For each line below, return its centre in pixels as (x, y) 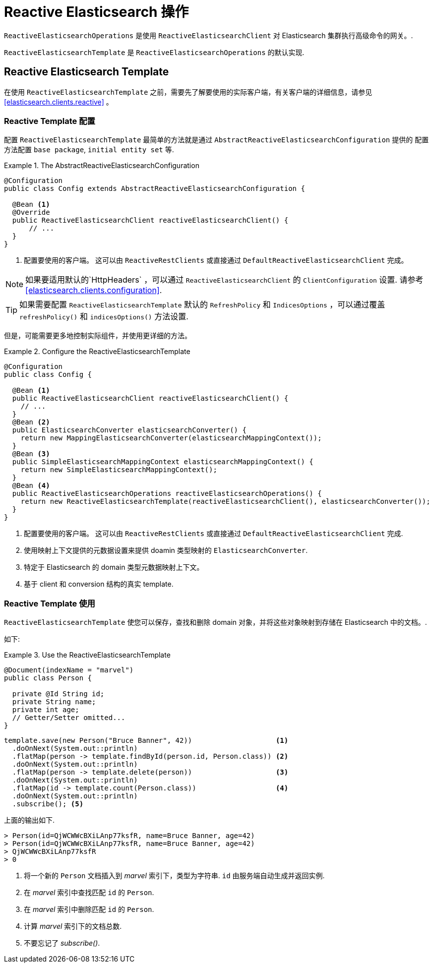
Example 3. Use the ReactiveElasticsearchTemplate (87, 655)
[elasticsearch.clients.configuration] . (94, 290)
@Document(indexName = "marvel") (69, 670)
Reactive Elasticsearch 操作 (96, 12)
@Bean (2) (31, 422)
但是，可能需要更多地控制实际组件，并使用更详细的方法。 (98, 336)
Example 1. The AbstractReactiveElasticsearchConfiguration (102, 166)
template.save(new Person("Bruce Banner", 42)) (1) (146, 741)
